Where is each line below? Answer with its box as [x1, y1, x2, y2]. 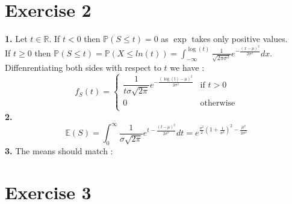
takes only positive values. [191, 32, 288, 45]
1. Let [5, 32, 28, 45]
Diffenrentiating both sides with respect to [5, 61, 161, 73]
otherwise [200, 98, 235, 107]
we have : [170, 61, 205, 73]
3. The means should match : [5, 144, 113, 157]
